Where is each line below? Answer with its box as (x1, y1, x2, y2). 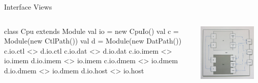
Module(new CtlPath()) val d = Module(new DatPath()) (4, 35, 182, 46)
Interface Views (4, 2, 52, 12)
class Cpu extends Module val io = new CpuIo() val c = (4, 25, 179, 36)
